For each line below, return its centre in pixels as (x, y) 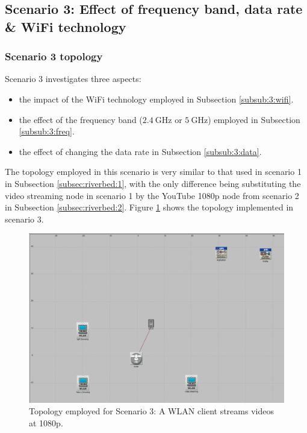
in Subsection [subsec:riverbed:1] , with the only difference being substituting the (153, 183)
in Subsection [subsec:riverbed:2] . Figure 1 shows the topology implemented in (149, 207)
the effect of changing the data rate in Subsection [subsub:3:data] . (140, 151)
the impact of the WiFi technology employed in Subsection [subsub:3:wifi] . (156, 99)
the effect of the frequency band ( (81, 119)
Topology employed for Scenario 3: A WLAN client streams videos (151, 411)
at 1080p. (46, 422)
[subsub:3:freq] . (47, 131)
